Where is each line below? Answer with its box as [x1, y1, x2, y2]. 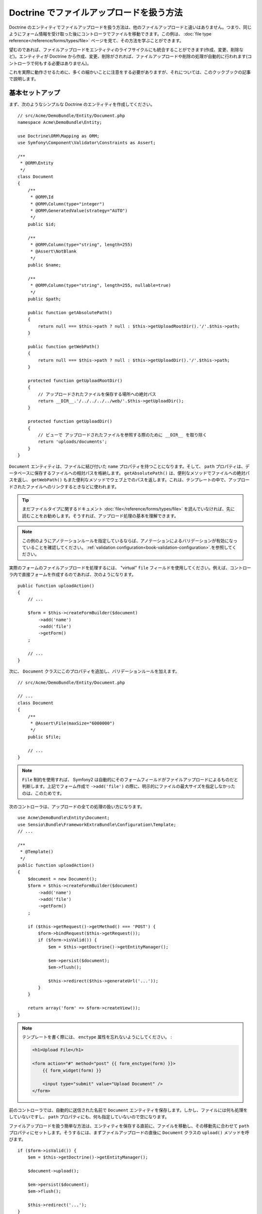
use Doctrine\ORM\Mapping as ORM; [17, 133, 99, 138]
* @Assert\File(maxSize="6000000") [30, 721, 115, 726]
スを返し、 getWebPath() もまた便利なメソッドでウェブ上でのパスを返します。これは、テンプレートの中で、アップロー [9, 477, 250, 483]
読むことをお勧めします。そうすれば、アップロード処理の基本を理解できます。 [22, 513, 179, 519]
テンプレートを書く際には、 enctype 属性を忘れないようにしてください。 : [22, 1034, 172, 1040]
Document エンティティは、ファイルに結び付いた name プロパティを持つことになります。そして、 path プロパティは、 [9, 463, 246, 469]
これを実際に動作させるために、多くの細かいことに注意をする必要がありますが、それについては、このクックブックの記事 [9, 69, 251, 75]
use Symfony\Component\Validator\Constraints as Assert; [17, 140, 156, 146]
